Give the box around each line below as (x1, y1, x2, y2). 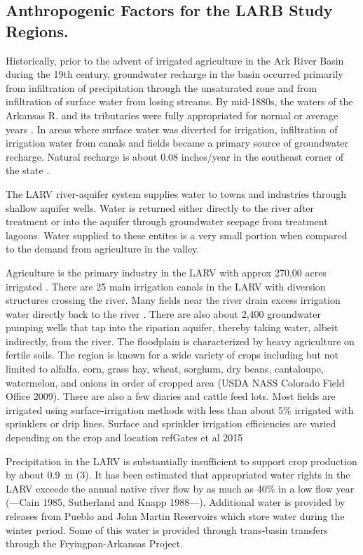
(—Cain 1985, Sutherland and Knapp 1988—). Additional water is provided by (6, 495, 345, 509)
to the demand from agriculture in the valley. (6, 241, 200, 256)
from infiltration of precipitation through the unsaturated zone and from (6, 80, 317, 95)
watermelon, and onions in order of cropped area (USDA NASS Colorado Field (6, 375, 345, 389)
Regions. (6, 20, 69, 41)
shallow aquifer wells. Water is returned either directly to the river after (6, 200, 315, 215)
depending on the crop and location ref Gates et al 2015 (6, 430, 243, 445)
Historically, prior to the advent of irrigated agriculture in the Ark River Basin (6, 53, 344, 67)
